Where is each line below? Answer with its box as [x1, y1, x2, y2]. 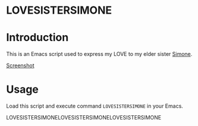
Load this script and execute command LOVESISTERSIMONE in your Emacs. [6, 102, 183, 110]
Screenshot [6, 62, 34, 69]
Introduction [6, 31, 69, 45]
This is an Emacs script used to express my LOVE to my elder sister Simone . [6, 51, 193, 58]
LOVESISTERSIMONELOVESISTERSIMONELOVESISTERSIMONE [6, 114, 162, 121]
